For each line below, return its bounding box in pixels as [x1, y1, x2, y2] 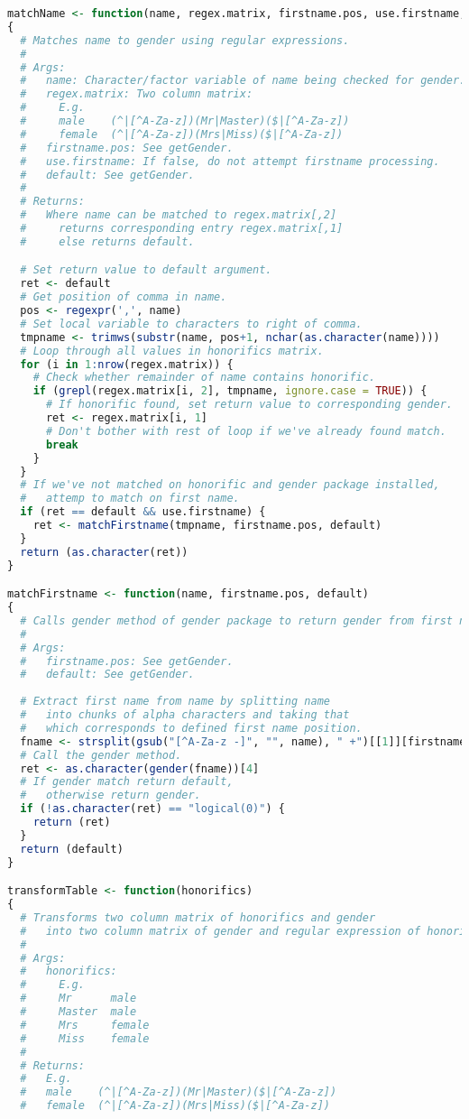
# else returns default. [20, 235, 195, 248]
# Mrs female [20, 1018, 150, 1031]
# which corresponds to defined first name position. [20, 721, 363, 735]
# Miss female [20, 1031, 150, 1045]
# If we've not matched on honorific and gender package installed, [20, 478, 440, 492]
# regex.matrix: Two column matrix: [20, 88, 253, 101]
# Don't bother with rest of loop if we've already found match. [45, 424, 446, 438]
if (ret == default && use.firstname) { [20, 505, 266, 519]
